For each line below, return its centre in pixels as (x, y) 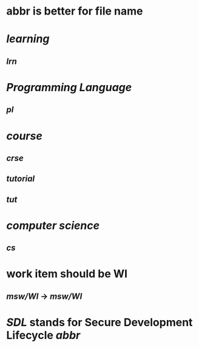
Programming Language (69, 87)
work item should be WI (67, 274)
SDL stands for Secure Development (99, 322)
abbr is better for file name (75, 11)
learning (28, 39)
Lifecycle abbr (43, 336)
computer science (53, 225)
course (24, 136)
